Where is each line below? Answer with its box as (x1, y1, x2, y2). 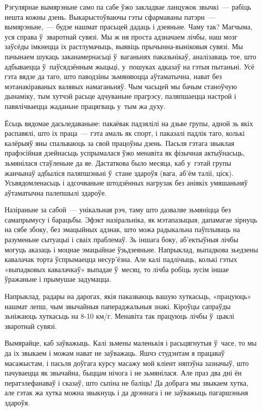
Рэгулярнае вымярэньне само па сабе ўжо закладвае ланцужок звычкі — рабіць (5, 2, 251, 12)
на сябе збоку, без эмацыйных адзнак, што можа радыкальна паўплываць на (5, 224, 240, 235)
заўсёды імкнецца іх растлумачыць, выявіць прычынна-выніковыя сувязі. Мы (5, 41, 243, 52)
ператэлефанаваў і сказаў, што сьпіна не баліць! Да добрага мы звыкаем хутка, (5, 377, 248, 388)
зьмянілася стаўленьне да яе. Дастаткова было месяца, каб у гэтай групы (5, 157, 232, 168)
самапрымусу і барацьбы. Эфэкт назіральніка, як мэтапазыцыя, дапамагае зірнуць (5, 214, 257, 225)
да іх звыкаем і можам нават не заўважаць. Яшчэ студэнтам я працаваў (5, 348, 225, 358)
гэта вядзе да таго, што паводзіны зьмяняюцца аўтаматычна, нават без (5, 71, 222, 82)
